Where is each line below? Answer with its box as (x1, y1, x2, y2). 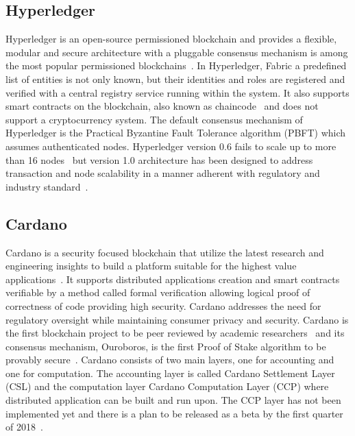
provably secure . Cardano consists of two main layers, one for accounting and (5, 352, 334, 367)
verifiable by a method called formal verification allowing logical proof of (5, 285, 310, 300)
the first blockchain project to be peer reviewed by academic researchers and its (5, 326, 345, 340)
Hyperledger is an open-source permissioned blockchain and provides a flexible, (5, 32, 337, 46)
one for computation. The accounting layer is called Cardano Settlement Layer (5, 365, 335, 380)
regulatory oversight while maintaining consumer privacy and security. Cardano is (5, 312, 349, 326)
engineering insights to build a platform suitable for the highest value (5, 258, 297, 273)
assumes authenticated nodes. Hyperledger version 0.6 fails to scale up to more (5, 138, 336, 153)
